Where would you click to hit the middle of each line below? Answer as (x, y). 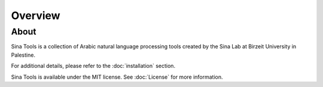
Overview (36, 15)
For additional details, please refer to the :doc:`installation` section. (93, 66)
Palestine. (23, 55)
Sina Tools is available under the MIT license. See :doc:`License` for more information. (117, 77)
